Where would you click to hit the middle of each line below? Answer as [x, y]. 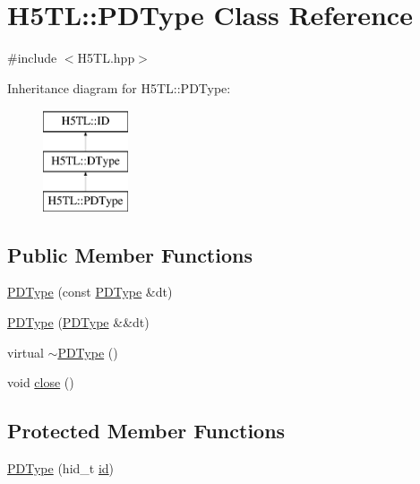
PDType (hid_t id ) [61, 468]
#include [32, 58]
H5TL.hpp [106, 58]
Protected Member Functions [146, 431]
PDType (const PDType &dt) [90, 292]
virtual [26, 352]
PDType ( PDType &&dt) [78, 322]
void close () [41, 382]
